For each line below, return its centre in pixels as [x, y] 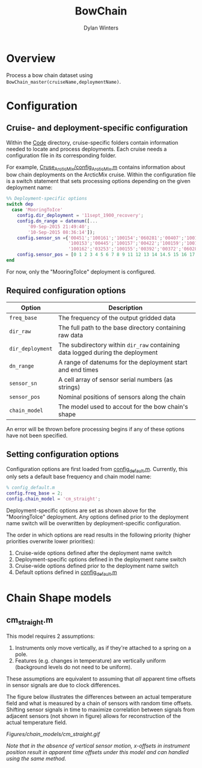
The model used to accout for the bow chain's [123, 407]
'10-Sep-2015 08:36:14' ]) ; [62, 232]
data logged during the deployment [108, 352]
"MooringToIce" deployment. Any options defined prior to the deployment [97, 517]
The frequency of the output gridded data [117, 317]
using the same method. [36, 759]
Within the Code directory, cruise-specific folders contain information [92, 142]
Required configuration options [66, 291]
